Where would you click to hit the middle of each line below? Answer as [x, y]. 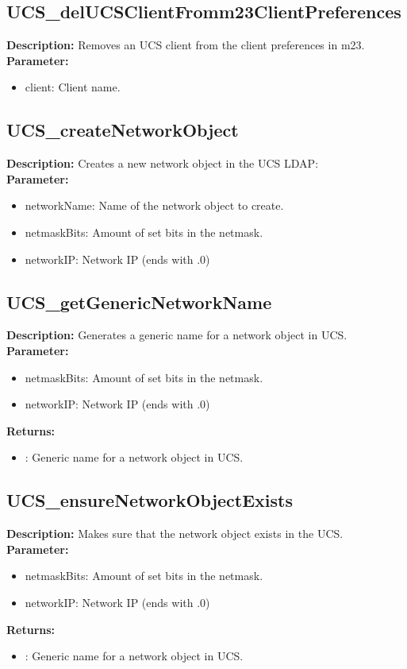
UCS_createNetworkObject [123, 130]
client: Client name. [73, 87]
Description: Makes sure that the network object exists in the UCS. [175, 534]
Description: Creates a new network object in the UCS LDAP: [163, 163]
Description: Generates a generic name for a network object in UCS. [177, 335]
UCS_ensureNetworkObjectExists [150, 500]
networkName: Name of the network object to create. [154, 205]
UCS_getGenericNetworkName [139, 302]
